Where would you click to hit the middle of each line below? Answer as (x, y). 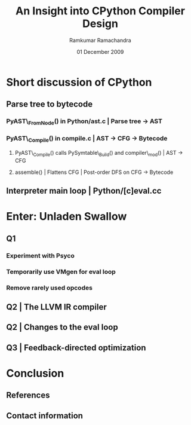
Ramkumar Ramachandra (100, 40)
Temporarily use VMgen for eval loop (61, 271)
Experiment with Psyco (40, 255)
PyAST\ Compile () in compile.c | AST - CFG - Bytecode (87, 139)
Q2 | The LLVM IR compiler (56, 307)
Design (100, 24)
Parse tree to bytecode (50, 104)
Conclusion (35, 373)
